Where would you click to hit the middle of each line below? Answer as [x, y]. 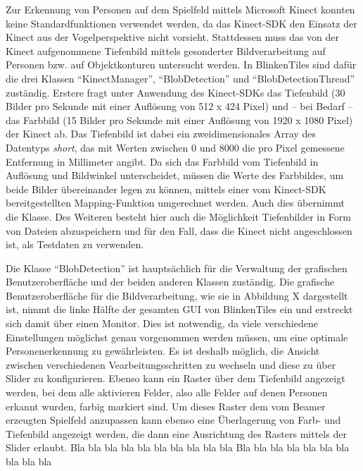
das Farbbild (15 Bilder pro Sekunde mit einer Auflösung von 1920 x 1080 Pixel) [179, 120]
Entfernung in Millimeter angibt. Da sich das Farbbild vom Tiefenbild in [162, 161]
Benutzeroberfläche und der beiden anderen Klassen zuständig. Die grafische [170, 282]
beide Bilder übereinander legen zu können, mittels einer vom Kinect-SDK [166, 189]
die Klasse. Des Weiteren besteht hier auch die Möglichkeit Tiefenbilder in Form [178, 216]
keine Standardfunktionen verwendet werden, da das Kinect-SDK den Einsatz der [181, 23]
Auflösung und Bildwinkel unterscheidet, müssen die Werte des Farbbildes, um [175, 175]
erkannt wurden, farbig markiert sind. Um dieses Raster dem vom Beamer [166, 406]
